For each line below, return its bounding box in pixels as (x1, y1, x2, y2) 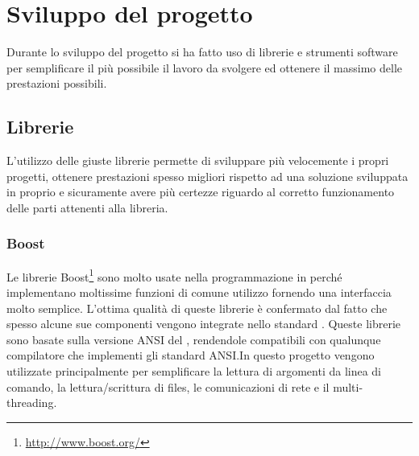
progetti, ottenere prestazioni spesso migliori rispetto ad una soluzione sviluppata (6, 167, 409, 184)
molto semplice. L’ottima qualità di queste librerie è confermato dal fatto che (6, 299, 388, 316)
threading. (6, 394, 57, 411)
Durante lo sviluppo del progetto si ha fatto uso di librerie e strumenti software (6, 43, 398, 60)
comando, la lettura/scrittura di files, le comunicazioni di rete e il (6, 378, 330, 395)
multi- (333, 378, 363, 395)
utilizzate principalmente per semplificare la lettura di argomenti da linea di (6, 362, 382, 379)
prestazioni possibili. (6, 75, 107, 92)
